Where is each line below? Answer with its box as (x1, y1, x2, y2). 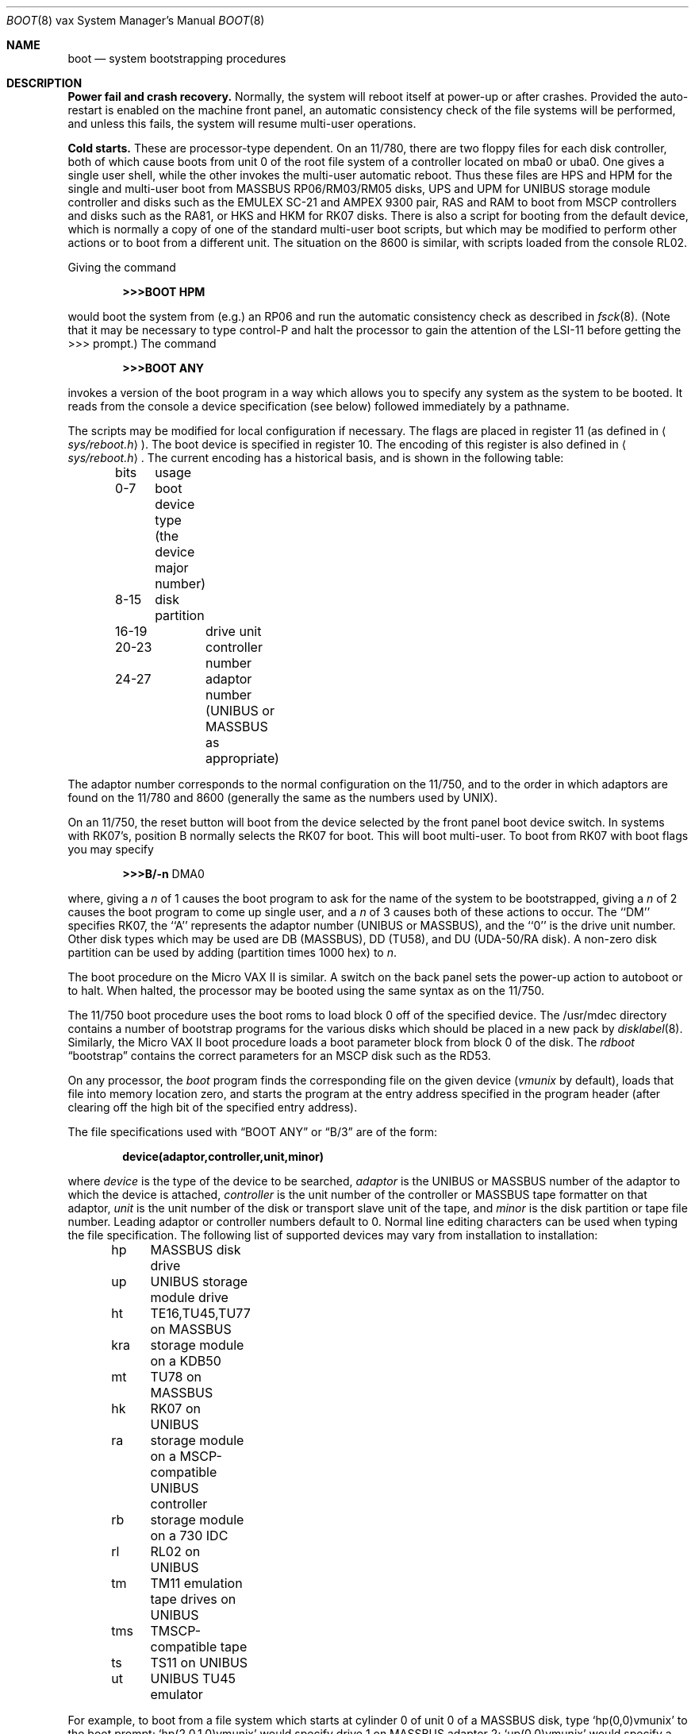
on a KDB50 (150, 1353, 221, 1369)
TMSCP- (150, 1623, 202, 1639)
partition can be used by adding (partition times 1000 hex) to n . (67, 946, 397, 959)
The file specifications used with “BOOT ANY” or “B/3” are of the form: (67, 1125, 438, 1139)
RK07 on (150, 1401, 201, 1416)
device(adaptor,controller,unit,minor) (122, 1150, 324, 1163)
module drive (150, 1289, 228, 1305)
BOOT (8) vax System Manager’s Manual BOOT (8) (6, 13, 265, 27)
